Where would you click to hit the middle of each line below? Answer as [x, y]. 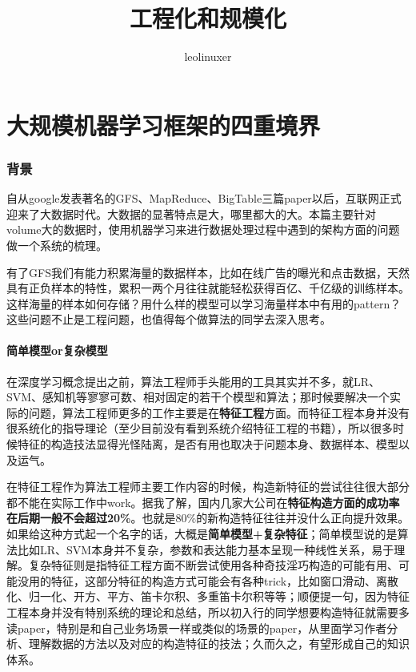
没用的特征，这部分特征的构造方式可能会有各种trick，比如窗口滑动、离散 [208, 580]
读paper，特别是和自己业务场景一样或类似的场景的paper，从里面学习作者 [197, 628]
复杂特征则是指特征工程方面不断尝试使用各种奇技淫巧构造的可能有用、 [213, 565]
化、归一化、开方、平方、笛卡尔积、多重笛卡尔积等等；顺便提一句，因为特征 [208, 596]
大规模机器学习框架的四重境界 [164, 125]
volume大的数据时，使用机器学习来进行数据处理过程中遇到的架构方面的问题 [203, 229]
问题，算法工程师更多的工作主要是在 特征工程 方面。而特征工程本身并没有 [219, 412]
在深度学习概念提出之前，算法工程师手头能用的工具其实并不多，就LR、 [194, 381]
